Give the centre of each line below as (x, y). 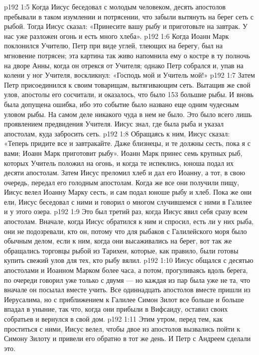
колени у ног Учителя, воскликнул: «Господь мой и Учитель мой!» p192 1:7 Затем (129, 75)
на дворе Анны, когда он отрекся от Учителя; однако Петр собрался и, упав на (124, 65)
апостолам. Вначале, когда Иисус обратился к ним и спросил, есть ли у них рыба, (129, 221)
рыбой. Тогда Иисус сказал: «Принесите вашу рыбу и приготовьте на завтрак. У (126, 26)
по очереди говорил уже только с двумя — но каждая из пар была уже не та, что (127, 280)
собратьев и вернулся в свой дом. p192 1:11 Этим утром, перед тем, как (114, 319)
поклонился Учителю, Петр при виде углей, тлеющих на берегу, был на (113, 46)
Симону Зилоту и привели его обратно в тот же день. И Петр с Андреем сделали (128, 338)
